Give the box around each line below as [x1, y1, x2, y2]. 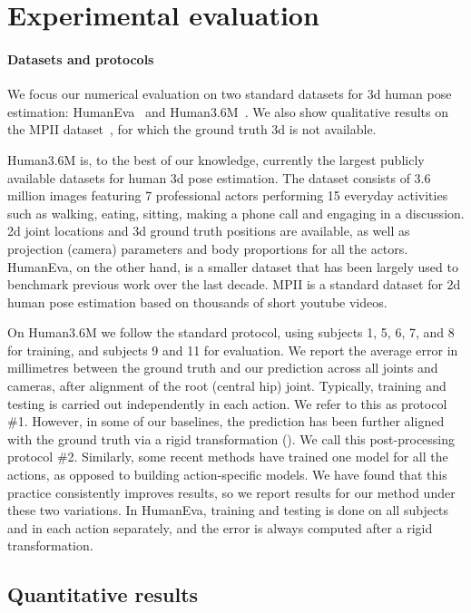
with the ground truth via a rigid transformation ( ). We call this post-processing [7, 429, 456, 448]
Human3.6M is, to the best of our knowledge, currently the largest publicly [7, 150, 425, 169]
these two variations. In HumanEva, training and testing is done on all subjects [7, 501, 449, 520]
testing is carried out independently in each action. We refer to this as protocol [7, 394, 447, 413]
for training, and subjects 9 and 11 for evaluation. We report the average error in [7, 340, 458, 359]
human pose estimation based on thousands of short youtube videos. [7, 292, 388, 311]
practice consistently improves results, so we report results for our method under [7, 482, 456, 501]
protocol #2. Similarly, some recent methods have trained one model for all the [7, 447, 448, 466]
